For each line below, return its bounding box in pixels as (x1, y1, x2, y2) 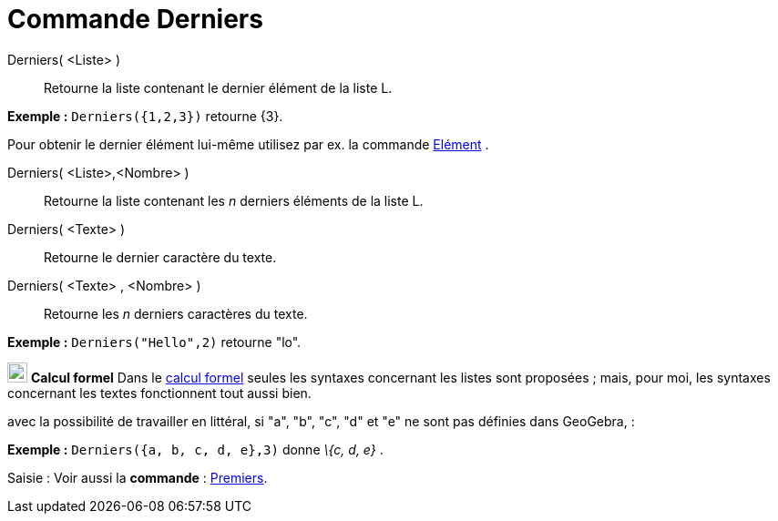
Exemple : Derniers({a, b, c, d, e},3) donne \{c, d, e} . (7, 441, 384, 457)
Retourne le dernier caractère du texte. (44, 249, 277, 265)
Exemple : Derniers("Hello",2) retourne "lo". (7, 333, 302, 350)
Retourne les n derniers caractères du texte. (44, 305, 308, 322)
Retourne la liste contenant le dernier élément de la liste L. (44, 79, 393, 96)
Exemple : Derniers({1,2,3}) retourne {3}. (7, 107, 283, 124)
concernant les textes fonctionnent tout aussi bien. (7, 384, 312, 401)
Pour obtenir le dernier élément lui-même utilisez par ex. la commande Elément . (7, 136, 489, 152)
